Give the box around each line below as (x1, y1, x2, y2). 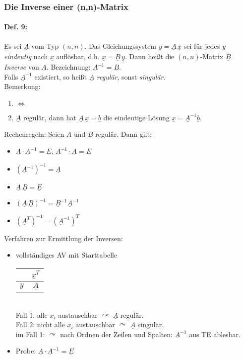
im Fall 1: (15, 329, 45, 339)
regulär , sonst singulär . (96, 71, 166, 82)
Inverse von (4, 62, 39, 72)
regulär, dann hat (23, 112, 76, 122)
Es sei (4, 40, 22, 51)
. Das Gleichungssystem (84, 40, 157, 51)
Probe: (15, 346, 36, 356)
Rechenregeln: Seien (4, 129, 64, 139)
